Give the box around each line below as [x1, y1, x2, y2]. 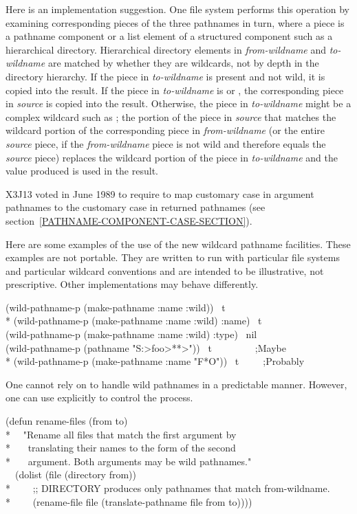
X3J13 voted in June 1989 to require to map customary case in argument [6, 186, 314, 201]
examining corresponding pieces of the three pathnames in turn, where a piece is [6, 15, 345, 30]
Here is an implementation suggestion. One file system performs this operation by [6, 2, 350, 16]
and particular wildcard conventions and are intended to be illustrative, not [6, 263, 324, 278]
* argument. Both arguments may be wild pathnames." [6, 454, 252, 468]
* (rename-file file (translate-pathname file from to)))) [6, 494, 252, 509]
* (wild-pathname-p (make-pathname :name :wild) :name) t [6, 313, 262, 328]
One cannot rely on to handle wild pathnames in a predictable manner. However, [6, 377, 347, 391]
